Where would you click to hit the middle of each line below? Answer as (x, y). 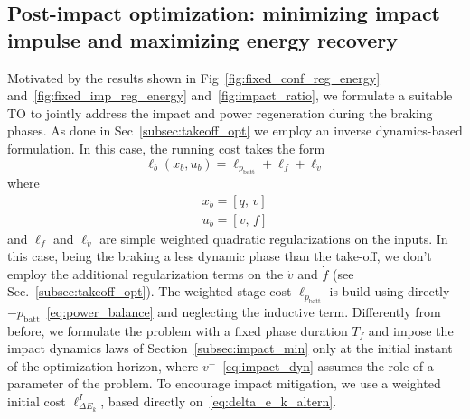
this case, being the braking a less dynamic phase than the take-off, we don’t (220, 256)
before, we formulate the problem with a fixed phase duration (178, 330)
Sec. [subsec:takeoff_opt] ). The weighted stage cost (150, 291)
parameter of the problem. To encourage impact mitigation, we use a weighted (224, 383)
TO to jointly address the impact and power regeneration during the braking (220, 112)
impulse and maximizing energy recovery (203, 39)
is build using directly (390, 291)
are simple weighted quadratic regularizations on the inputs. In (274, 238)
